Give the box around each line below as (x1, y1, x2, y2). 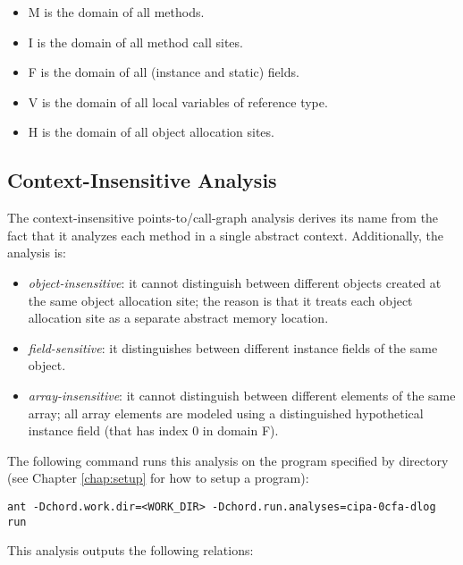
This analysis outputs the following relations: (7, 541, 254, 560)
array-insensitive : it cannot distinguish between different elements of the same (28, 385, 456, 404)
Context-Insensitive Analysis (7, 166, 277, 194)
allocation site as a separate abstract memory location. (28, 308, 329, 327)
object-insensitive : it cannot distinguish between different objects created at (28, 273, 442, 291)
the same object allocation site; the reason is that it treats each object (28, 291, 413, 309)
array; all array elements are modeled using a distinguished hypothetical (28, 403, 424, 422)
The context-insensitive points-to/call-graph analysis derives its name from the (7, 208, 439, 227)
